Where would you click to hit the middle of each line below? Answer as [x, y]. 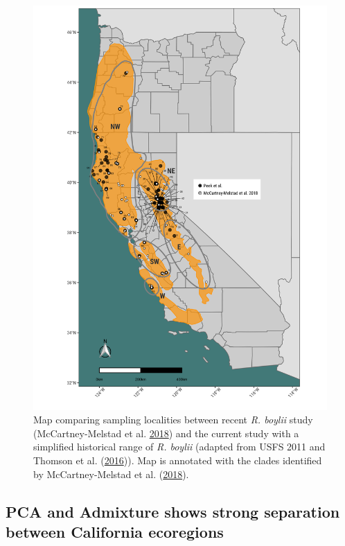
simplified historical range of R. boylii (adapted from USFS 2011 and [179, 447]
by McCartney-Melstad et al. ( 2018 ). [111, 474]
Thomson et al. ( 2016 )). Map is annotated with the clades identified [178, 460]
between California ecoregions [115, 531]
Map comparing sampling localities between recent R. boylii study [173, 420]
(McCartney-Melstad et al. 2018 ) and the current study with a [166, 433]
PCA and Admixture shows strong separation [173, 511]
